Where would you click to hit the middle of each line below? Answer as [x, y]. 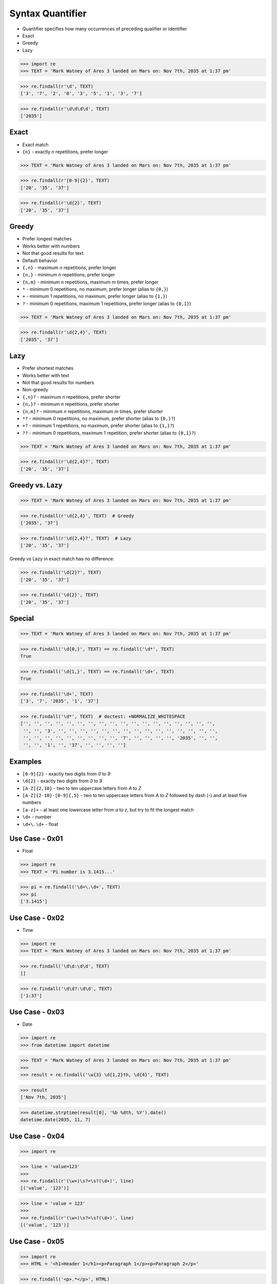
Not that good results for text [53, 253]
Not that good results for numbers [58, 383]
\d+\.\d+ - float [40, 824]
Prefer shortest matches [48, 368]
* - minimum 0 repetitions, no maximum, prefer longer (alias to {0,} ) [95, 289]
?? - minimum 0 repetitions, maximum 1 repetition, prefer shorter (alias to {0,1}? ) [109, 433]
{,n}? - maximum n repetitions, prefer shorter [71, 397]
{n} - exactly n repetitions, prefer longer [65, 152]
